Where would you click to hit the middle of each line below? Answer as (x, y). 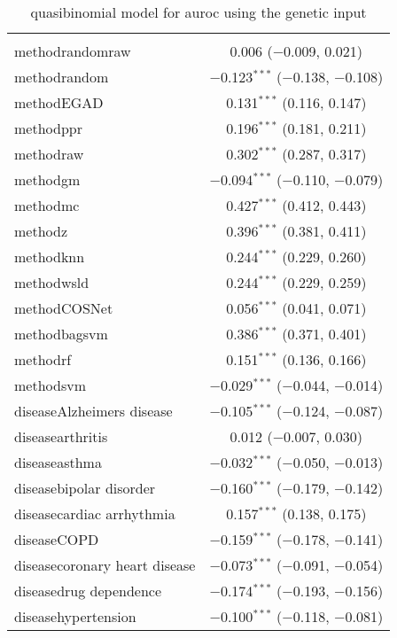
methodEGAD (59, 102)
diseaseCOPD (57, 539)
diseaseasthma (58, 462)
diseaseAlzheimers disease (93, 411)
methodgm (47, 179)
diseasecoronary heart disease (105, 565)
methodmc (47, 205)
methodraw (49, 154)
